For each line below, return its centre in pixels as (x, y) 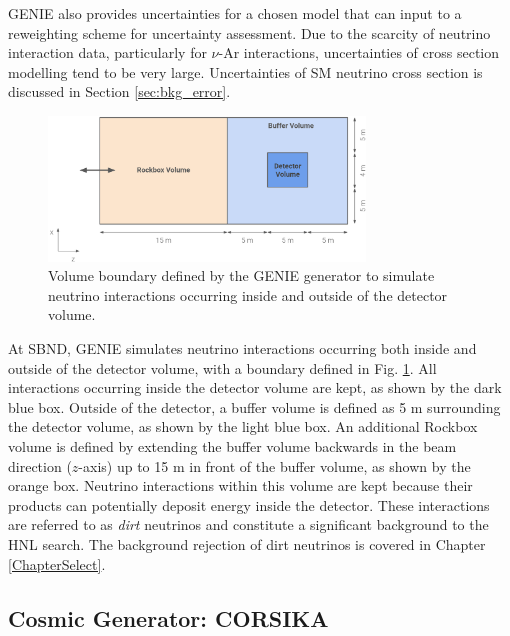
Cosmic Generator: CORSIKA (168, 617)
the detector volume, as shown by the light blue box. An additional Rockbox (243, 426)
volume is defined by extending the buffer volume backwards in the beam (232, 445)
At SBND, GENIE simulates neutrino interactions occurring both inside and (242, 347)
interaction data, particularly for (107, 52)
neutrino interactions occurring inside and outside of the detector (248, 294)
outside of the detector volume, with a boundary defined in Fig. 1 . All (222, 367)
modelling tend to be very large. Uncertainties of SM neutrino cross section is (245, 71)
